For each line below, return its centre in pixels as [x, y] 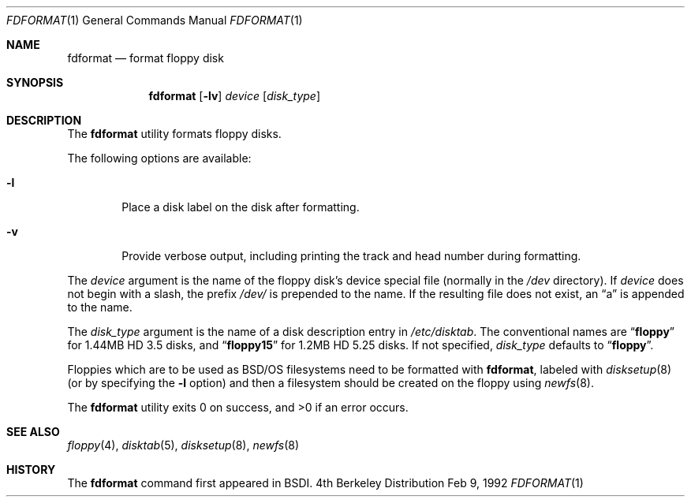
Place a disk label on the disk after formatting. [241, 207]
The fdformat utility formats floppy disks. [174, 134]
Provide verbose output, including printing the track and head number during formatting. [351, 256]
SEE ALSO [33, 432]
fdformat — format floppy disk [146, 58]
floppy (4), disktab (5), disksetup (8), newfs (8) [183, 445]
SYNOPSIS [35, 82]
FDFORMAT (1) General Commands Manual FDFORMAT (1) [155, 20]
